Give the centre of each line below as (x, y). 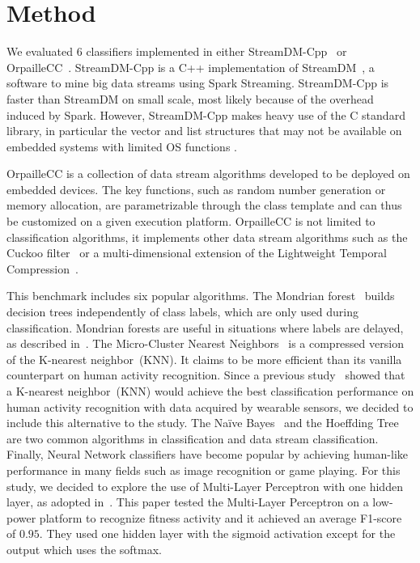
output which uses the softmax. (84, 549)
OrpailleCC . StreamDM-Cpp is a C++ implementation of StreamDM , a (191, 67)
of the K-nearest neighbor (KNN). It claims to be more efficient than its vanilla (204, 359)
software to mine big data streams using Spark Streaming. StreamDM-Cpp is (198, 83)
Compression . (42, 268)
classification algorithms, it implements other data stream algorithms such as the (207, 237)
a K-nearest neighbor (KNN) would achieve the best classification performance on (210, 391)
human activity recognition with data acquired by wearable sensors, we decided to (210, 406)
